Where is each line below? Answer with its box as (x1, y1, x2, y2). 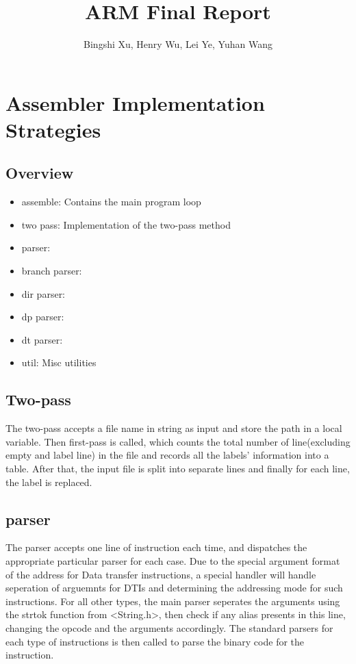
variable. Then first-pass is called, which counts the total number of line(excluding (5, 434, 351, 448)
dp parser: (21, 309, 64, 324)
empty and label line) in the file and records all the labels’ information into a (5, 448, 329, 462)
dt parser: (21, 332, 63, 346)
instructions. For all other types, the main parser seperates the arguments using (5, 593, 340, 608)
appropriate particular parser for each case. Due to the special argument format (5, 554, 340, 568)
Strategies (5, 115, 101, 143)
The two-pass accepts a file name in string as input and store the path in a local (5, 421, 342, 435)
